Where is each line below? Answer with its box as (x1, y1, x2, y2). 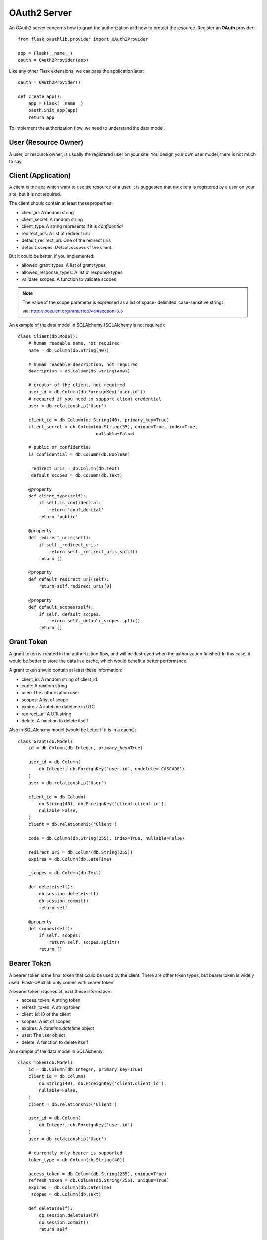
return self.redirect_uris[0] (39, 583, 112, 589)
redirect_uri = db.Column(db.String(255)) (28, 849, 133, 855)
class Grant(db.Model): (18, 738, 76, 744)
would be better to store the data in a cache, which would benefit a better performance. (9, 658, 188, 664)
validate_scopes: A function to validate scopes (21, 276, 116, 282)
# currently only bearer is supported (28, 1150, 123, 1156)
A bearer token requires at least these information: (9, 989, 112, 994)
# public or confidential (28, 444, 91, 450)
